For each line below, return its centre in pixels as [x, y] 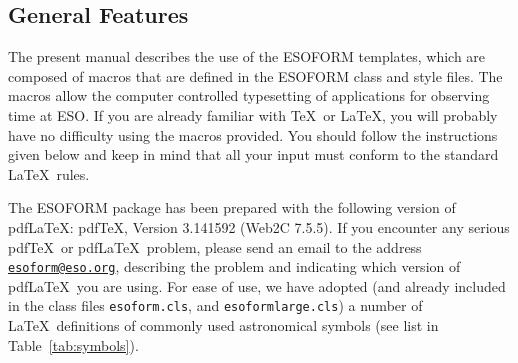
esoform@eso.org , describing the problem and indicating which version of [234, 266]
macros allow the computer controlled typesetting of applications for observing [249, 95]
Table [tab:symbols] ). [73, 344]
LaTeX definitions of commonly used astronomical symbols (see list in [223, 325]
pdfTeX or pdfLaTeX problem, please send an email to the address [215, 246]
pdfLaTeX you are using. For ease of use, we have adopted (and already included [257, 285]
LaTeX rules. [49, 173]
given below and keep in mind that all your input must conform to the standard [253, 154]
